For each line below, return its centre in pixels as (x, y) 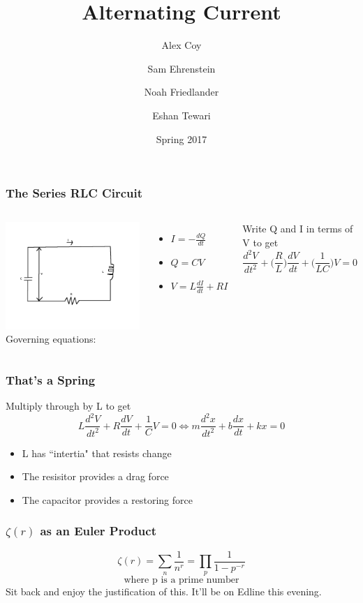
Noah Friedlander (181, 92)
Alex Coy (181, 45)
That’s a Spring (51, 379)
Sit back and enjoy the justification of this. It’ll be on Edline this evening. (164, 591)
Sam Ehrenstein (181, 68)
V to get (260, 242)
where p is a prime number (181, 580)
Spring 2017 (181, 139)
